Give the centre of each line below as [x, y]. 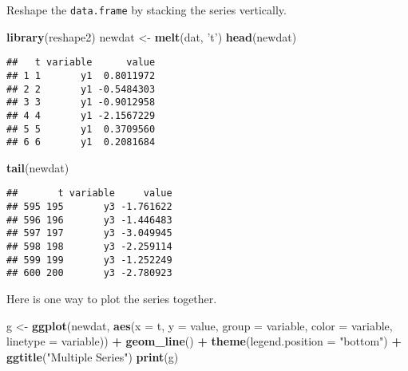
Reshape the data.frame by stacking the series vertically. [147, 10]
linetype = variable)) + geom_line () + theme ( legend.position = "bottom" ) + [204, 341]
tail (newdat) [38, 167]
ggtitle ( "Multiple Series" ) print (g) [93, 356]
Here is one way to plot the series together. [112, 299]
